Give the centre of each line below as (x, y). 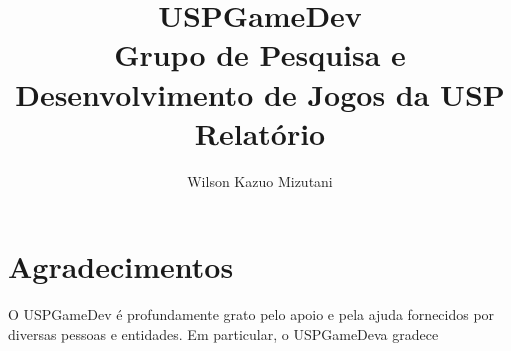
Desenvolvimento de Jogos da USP (260, 93)
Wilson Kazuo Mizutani (260, 180)
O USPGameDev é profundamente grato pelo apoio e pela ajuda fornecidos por (251, 314)
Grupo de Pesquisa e (260, 54)
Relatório (260, 132)
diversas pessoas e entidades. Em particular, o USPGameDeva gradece (223, 333)
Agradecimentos (121, 266)
